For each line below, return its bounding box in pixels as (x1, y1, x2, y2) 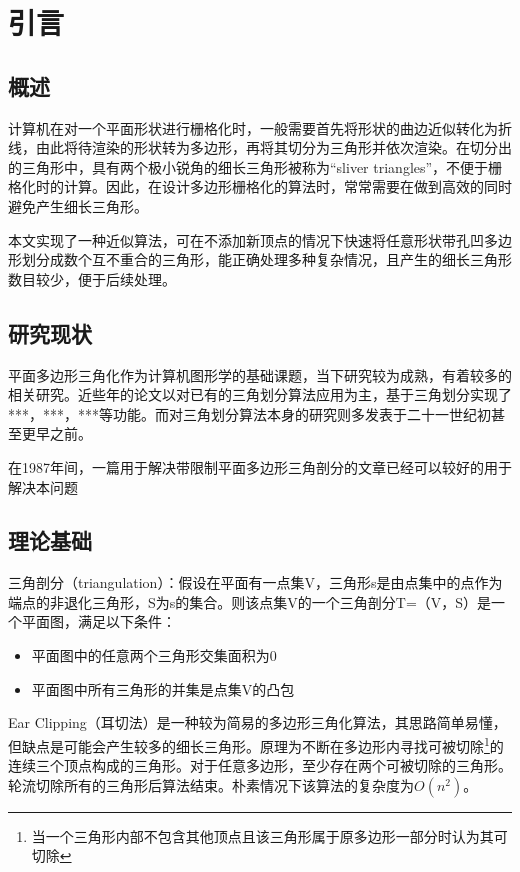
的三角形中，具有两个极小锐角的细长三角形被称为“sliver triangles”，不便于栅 (8, 156, 503, 177)
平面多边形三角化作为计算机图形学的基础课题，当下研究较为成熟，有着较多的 (8, 364, 512, 385)
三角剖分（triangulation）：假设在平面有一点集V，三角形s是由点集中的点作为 (8, 572, 503, 593)
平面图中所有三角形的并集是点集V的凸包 (31, 678, 295, 699)
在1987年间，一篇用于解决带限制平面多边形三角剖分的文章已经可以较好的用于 (8, 456, 512, 477)
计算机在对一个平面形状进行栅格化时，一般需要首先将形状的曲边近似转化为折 (8, 117, 512, 138)
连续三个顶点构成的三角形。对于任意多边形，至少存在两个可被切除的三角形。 (8, 755, 512, 776)
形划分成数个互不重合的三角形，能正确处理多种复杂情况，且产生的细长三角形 (8, 249, 512, 270)
